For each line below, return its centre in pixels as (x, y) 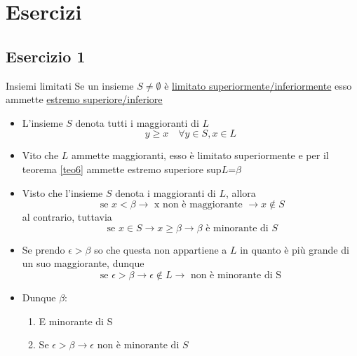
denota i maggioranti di (166, 192)
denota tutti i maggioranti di (137, 122)
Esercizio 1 (46, 56)
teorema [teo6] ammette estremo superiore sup (122, 169)
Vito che (40, 155)
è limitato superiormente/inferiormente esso (258, 85)
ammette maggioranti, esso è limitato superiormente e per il (200, 155)
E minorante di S (76, 321)
